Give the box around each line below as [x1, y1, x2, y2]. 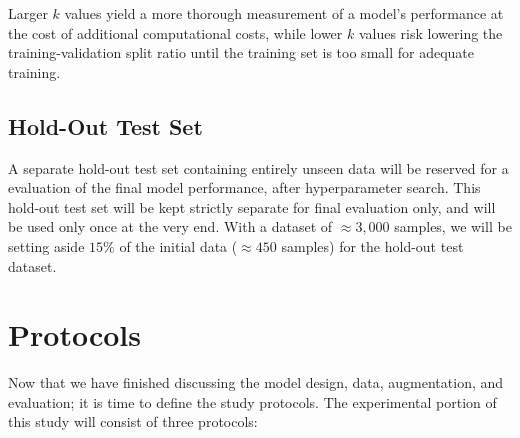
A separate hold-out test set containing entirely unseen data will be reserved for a [8, 157, 509, 178]
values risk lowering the [358, 22, 503, 43]
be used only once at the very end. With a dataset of [8, 216, 333, 237]
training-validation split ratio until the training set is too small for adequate [8, 42, 475, 63]
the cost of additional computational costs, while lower [8, 22, 343, 43]
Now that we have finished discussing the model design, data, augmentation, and [8, 372, 504, 393]
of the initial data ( [119, 235, 238, 256]
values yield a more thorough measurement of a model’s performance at [64, 3, 504, 23]
